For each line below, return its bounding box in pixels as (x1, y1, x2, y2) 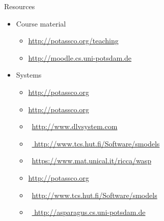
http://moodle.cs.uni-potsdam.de (28, 52, 132, 63)
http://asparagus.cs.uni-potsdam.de (34, 207, 146, 217)
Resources (4, 1, 35, 11)
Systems (16, 69, 42, 80)
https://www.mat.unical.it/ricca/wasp (32, 155, 151, 166)
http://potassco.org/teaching (28, 35, 119, 46)
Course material (16, 18, 66, 29)
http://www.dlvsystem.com (32, 121, 118, 132)
